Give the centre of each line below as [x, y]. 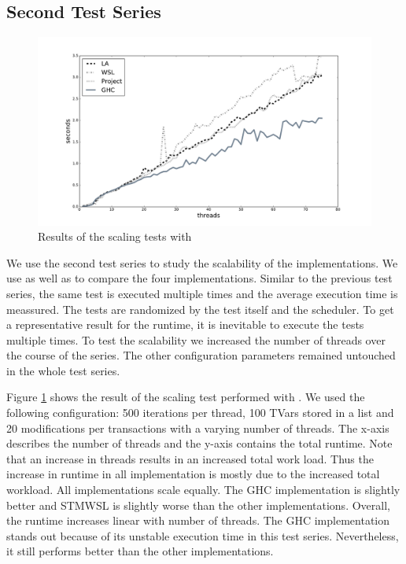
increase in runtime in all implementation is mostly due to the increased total [193, 474]
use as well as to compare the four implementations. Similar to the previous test [199, 278]
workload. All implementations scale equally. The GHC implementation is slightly [203, 490]
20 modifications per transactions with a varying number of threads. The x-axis [198, 428]
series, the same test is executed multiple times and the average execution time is [202, 293]
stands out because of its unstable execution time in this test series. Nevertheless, [203, 535]
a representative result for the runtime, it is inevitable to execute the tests [185, 324]
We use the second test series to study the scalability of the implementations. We [202, 262]
